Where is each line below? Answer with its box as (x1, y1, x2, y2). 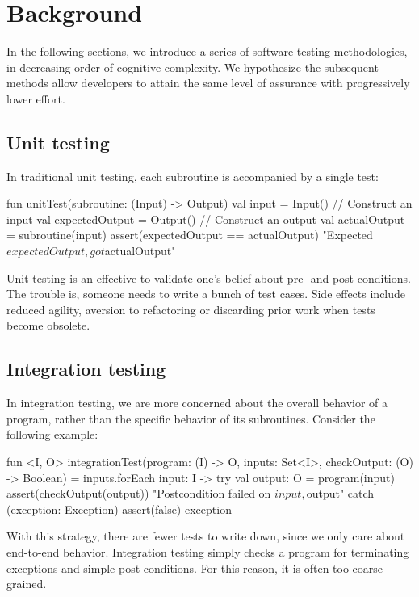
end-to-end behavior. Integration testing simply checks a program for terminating (6, 544, 409, 560)
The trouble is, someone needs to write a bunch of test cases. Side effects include (6, 285, 406, 302)
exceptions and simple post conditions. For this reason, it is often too (6, 559, 349, 576)
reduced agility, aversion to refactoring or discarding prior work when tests (6, 301, 375, 317)
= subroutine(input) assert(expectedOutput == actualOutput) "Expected (6, 226, 373, 243)
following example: (6, 426, 98, 443)
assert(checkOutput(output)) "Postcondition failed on (6, 485, 271, 502)
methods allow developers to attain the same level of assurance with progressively (6, 74, 410, 91)
